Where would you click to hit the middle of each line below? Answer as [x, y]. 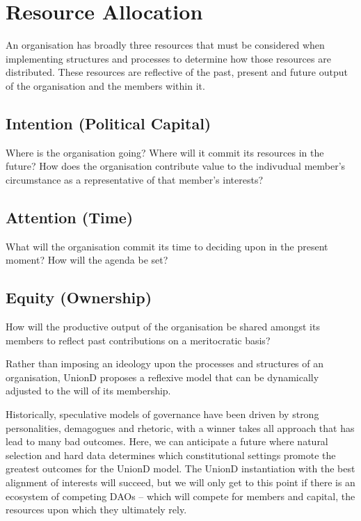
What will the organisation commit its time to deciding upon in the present [167, 246]
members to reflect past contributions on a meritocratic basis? [138, 340]
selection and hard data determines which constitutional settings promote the [171, 455]
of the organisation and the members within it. [105, 85]
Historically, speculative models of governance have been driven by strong [162, 414]
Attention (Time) [70, 217]
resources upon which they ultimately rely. [96, 510]
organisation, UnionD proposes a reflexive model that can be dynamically [162, 377]
